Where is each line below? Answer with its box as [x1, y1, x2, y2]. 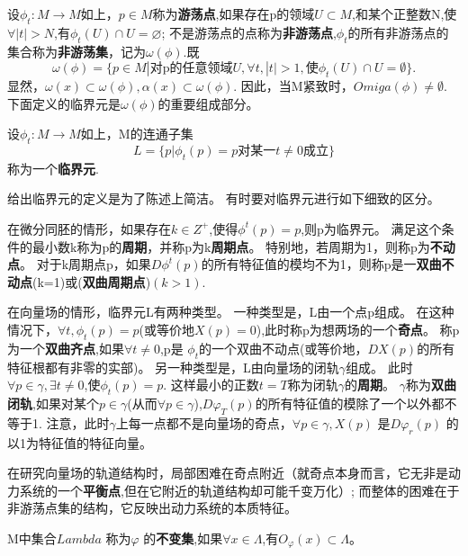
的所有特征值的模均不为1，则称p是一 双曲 [201, 255, 442, 274]
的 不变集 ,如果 [143, 528, 223, 547]
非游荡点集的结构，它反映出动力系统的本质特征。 [7, 498, 297, 517]
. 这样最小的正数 [163, 375, 259, 394]
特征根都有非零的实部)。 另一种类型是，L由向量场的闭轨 [7, 357, 339, 376]
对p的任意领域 [149, 62, 233, 76]
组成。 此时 [346, 357, 413, 376]
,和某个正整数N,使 [352, 4, 457, 22]
